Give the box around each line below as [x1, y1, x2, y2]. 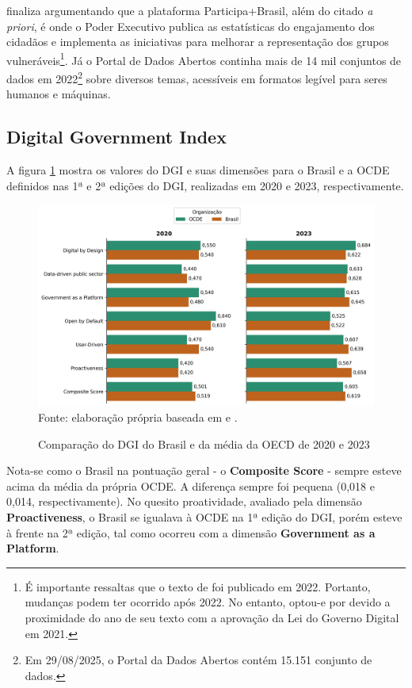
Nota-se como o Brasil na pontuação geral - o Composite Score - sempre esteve [6, 462, 402, 479]
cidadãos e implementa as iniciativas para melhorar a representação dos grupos [6, 33, 389, 50]
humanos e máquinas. [6, 86, 111, 102]
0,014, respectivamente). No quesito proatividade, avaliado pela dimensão [6, 493, 362, 510]
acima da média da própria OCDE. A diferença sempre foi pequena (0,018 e [6, 477, 375, 494]
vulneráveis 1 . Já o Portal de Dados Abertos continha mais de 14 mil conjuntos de [6, 49, 402, 68]
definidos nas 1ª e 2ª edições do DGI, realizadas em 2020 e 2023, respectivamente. [6, 177, 404, 193]
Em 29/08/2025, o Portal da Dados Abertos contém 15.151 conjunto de [25, 652, 372, 668]
